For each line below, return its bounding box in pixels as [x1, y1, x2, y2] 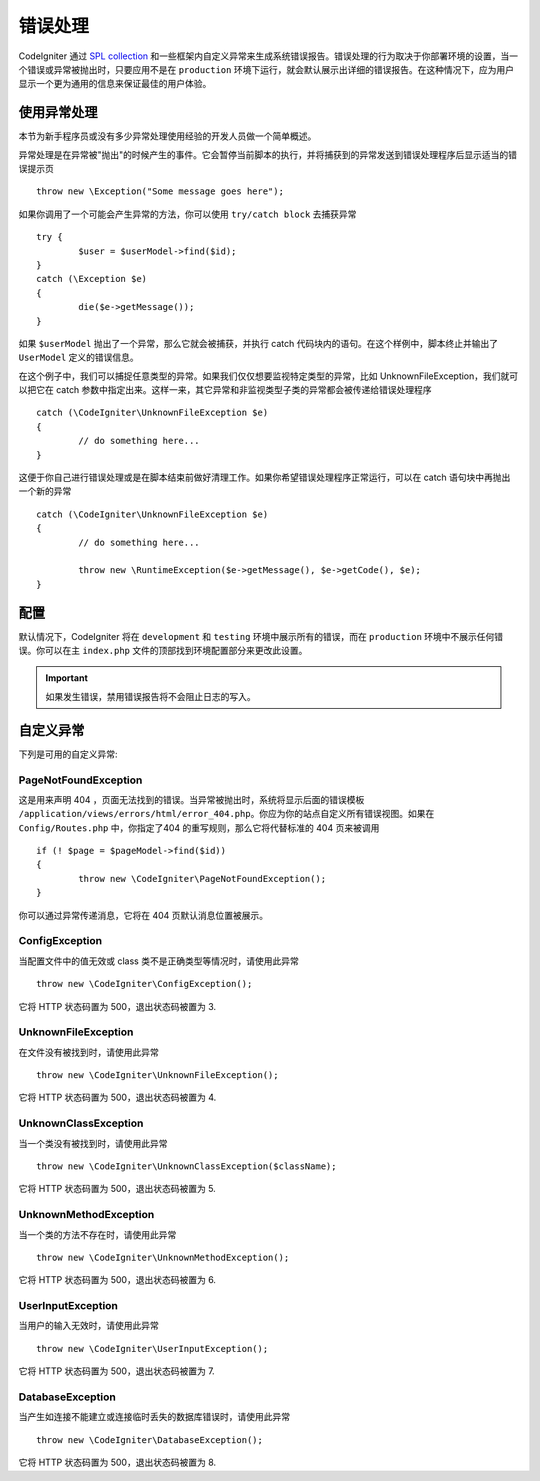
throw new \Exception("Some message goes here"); [36, 186, 285, 197]
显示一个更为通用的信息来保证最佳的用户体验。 [18, 78, 212, 90]
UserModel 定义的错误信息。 [18, 351, 139, 364]
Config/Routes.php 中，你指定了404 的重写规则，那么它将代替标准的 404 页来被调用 [18, 821, 380, 834]
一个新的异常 [18, 485, 72, 497]
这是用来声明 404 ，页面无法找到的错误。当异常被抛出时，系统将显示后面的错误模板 [18, 793, 365, 805]
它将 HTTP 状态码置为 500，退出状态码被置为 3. [18, 1000, 217, 1012]
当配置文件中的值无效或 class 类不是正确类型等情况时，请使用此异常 [18, 955, 299, 967]
